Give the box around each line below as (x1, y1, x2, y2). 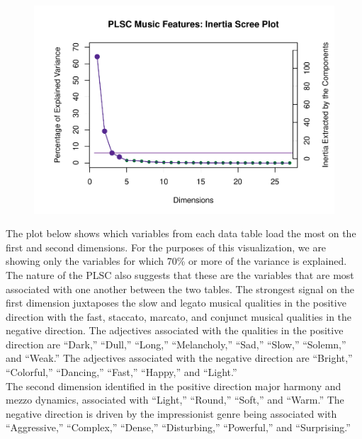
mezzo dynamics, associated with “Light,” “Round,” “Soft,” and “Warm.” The (6, 392, 344, 407)
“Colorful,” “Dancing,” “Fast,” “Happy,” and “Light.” (6, 365, 237, 380)
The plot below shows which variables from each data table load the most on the (6, 226, 356, 241)
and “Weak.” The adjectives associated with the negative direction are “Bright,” (6, 350, 353, 365)
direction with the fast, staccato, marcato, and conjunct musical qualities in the (6, 309, 352, 324)
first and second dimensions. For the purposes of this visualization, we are (6, 239, 327, 254)
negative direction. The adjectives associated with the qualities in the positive (6, 323, 344, 338)
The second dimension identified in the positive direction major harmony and (6, 378, 341, 393)
